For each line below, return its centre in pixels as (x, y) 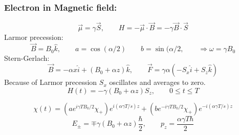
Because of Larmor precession (51, 82)
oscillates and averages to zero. (157, 82)
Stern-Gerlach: (27, 58)
